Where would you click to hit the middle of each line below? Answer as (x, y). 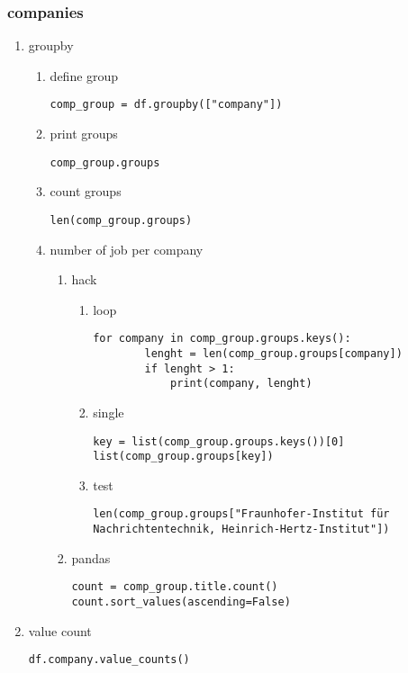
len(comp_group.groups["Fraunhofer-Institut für (241, 514)
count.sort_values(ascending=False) (181, 602)
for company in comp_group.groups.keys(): (222, 339)
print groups (84, 134)
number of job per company (127, 249)
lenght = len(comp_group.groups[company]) (273, 354)
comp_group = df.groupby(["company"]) (166, 105)
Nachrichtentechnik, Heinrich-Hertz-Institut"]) (241, 529)
